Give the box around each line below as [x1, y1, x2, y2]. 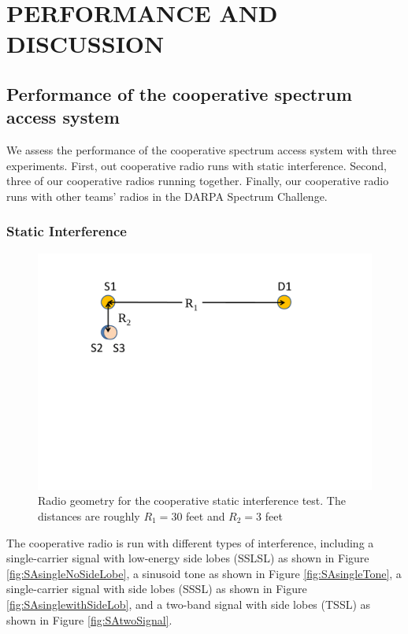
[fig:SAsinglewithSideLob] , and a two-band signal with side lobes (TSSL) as [6, 595, 371, 612]
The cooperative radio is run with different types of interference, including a [6, 534, 374, 551]
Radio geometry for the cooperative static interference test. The [38, 492, 346, 509]
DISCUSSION [6, 28, 165, 60]
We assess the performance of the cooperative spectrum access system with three [6, 142, 397, 158]
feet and [186, 508, 225, 524]
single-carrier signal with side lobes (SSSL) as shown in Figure [6, 580, 307, 597]
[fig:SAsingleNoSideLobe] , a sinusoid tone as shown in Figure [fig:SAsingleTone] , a [6, 565, 402, 581]
